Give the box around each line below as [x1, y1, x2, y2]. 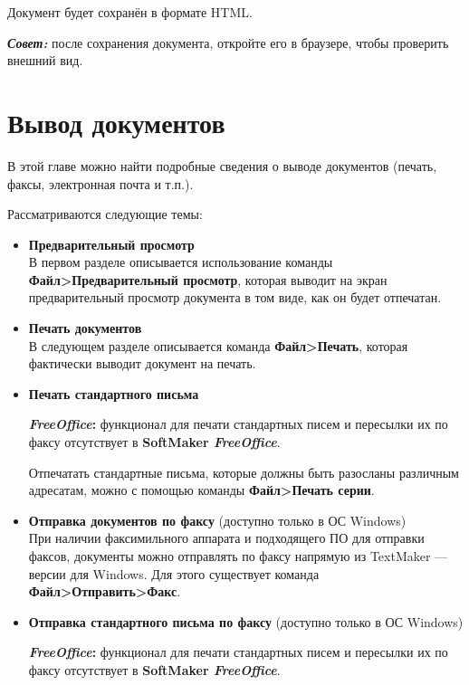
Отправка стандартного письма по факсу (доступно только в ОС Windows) [28, 612, 464, 631]
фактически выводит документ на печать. [28, 354, 256, 373]
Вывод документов [7, 103, 225, 140]
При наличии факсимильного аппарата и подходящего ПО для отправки [28, 528, 425, 547]
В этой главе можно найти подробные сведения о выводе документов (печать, [7, 156, 437, 175]
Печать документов [28, 319, 142, 338]
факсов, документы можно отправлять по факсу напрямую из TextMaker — [28, 547, 448, 565]
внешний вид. [7, 51, 83, 70]
